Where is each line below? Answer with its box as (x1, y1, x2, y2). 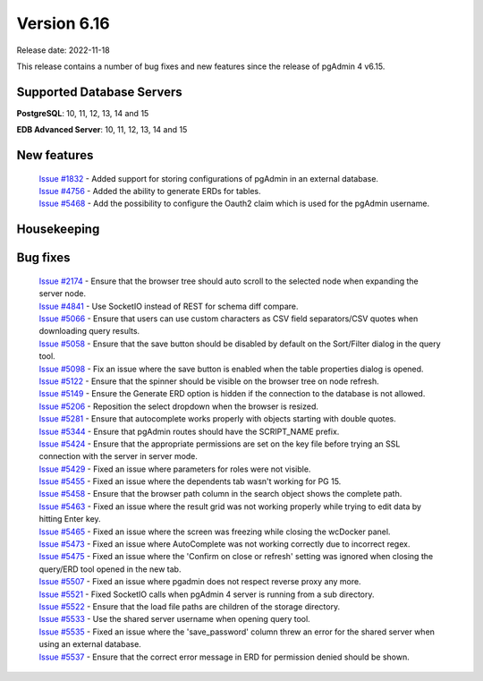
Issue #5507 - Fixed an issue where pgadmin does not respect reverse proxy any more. (38, 576, 361, 587)
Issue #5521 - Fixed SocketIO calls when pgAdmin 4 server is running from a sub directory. (38, 589, 375, 600)
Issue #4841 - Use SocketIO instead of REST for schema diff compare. (38, 301, 299, 311)
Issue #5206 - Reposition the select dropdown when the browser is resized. (38, 401, 319, 412)
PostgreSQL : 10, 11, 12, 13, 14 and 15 (16, 107, 149, 118)
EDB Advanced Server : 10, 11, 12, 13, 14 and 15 (16, 124, 188, 135)
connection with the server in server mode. (38, 451, 199, 462)
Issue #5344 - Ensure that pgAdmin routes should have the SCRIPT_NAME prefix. (38, 426, 340, 437)
